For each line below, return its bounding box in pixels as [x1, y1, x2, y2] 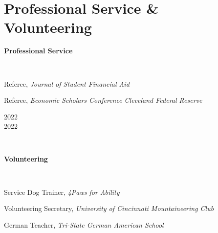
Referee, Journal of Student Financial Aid [4, 78, 130, 89]
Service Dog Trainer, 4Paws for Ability [4, 186, 120, 197]
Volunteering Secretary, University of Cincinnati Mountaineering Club [4, 203, 214, 213]
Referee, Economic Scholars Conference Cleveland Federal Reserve [4, 95, 202, 105]
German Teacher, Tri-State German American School [4, 219, 164, 230]
